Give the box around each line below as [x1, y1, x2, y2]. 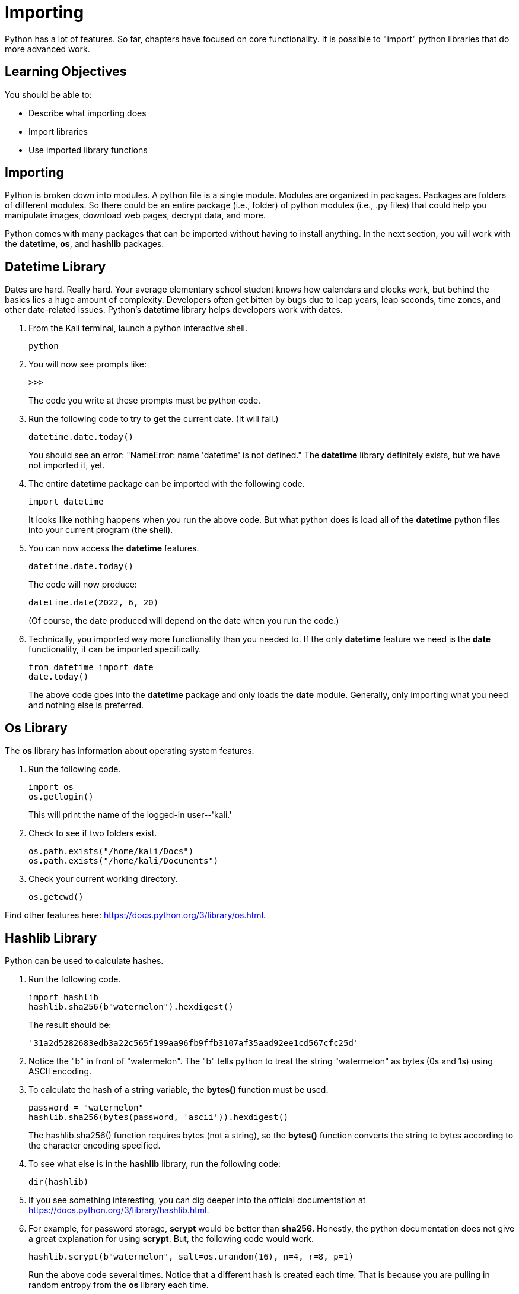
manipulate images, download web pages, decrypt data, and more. [5, 210, 266, 221]
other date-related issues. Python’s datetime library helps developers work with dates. [5, 305, 343, 315]
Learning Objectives [5, 64, 127, 80]
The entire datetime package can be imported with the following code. [28, 478, 305, 489]
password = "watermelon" [28, 1102, 144, 1112]
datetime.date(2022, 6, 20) [28, 598, 159, 608]
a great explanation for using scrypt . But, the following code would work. [28, 1233, 314, 1244]
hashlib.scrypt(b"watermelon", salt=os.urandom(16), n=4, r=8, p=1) [28, 1251, 354, 1261]
